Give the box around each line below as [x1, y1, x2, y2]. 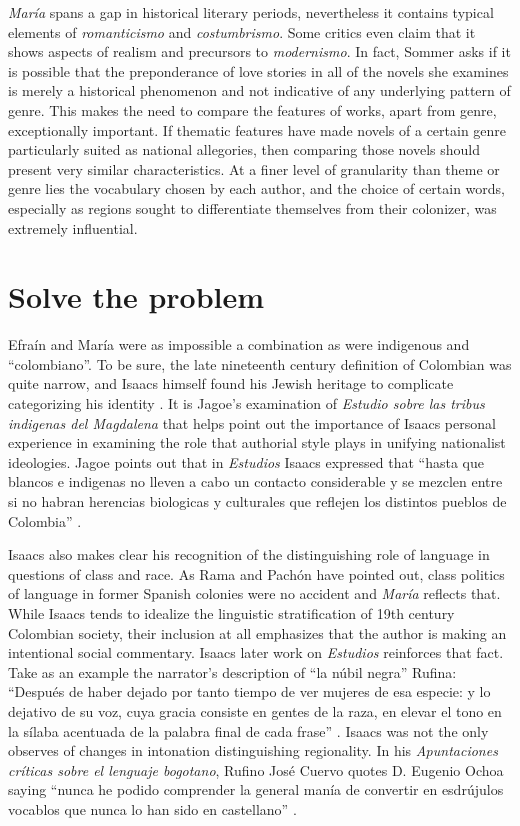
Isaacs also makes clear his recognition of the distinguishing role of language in [8, 544, 490, 565]
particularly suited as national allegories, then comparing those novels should [8, 139, 480, 160]
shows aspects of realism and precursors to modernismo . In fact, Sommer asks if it [8, 41, 511, 62]
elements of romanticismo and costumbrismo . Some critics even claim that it [8, 21, 476, 42]
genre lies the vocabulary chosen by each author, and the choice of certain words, [8, 178, 506, 199]
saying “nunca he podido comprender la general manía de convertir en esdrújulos [8, 779, 504, 800]
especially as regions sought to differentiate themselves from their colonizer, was [8, 197, 497, 218]
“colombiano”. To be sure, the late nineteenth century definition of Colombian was [8, 353, 512, 374]
